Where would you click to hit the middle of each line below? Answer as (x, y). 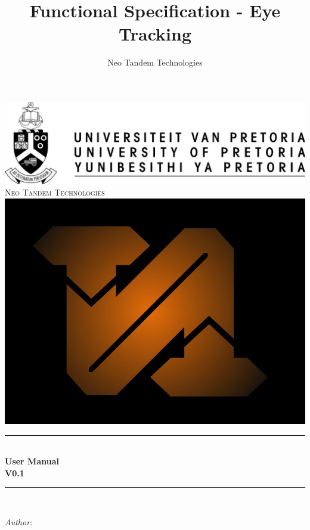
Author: (19, 521)
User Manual (32, 461)
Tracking (155, 34)
